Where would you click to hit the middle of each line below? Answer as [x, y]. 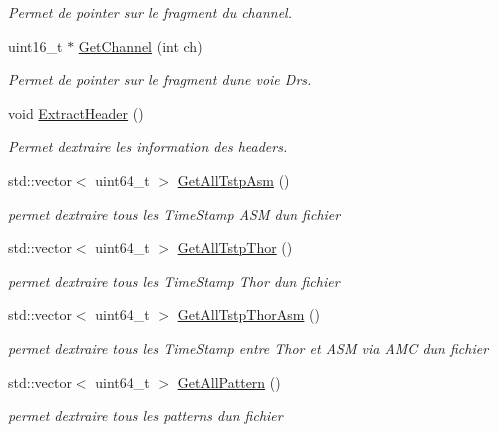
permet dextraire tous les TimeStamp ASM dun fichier [174, 213]
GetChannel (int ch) [140, 45]
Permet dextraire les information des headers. [148, 146]
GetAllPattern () [229, 381]
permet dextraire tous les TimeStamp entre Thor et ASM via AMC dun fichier [248, 347]
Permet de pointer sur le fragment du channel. [150, 12]
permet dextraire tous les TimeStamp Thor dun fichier [174, 280]
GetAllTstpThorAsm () [248, 314]
